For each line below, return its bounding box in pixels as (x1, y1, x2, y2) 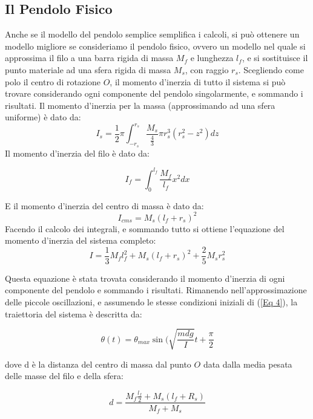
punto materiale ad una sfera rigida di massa (5, 63, 171, 76)
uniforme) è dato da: (5, 111, 81, 123)
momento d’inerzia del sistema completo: (5, 234, 156, 247)
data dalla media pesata (203, 357, 292, 370)
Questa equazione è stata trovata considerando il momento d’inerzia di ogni (5, 271, 285, 284)
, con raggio (185, 63, 229, 76)
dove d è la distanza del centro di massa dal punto (5, 357, 191, 370)
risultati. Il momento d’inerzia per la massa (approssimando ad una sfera (5, 99, 275, 111)
